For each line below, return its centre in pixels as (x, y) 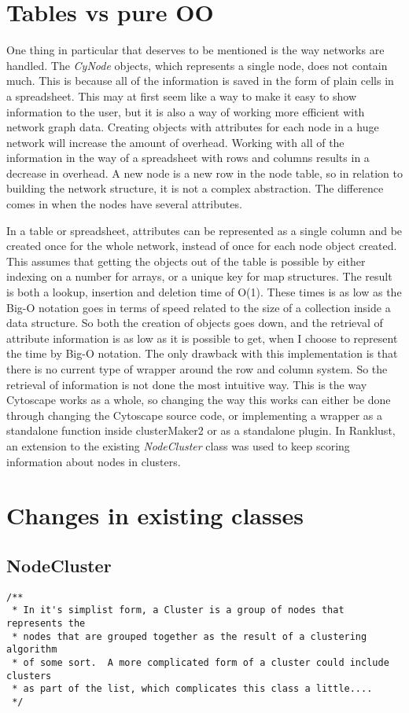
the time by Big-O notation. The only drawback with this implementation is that (202, 353)
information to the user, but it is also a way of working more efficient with (186, 111)
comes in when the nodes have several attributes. (124, 204)
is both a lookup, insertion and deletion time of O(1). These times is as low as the (204, 292)
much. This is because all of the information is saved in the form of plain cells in (200, 81)
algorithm (32, 650)
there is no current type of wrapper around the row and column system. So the (197, 369)
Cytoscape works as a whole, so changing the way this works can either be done (199, 400)
